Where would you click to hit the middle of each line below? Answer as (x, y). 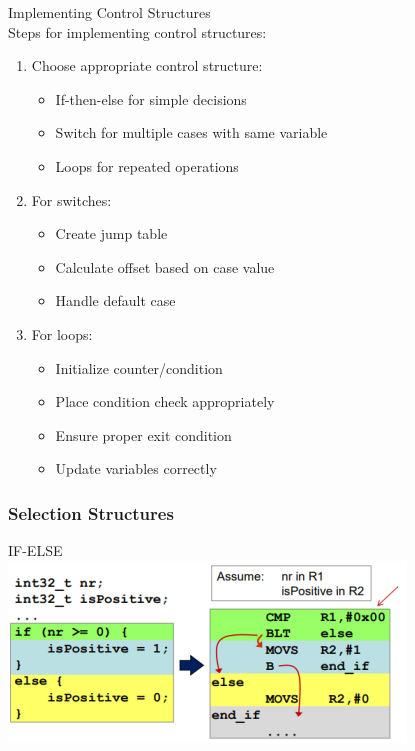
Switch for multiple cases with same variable (191, 132)
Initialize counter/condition (139, 367)
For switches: (71, 199)
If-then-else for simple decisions (151, 98)
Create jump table (111, 233)
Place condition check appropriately (165, 401)
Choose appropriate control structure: (147, 65)
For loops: (62, 333)
